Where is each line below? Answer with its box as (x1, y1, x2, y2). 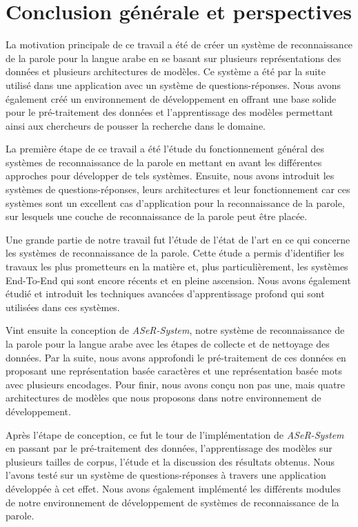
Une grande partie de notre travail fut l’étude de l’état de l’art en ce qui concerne (6, 232, 350, 246)
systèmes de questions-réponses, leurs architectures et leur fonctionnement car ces (6, 182, 350, 197)
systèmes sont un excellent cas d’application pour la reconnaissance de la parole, (6, 195, 345, 210)
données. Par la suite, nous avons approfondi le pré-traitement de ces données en (6, 350, 346, 364)
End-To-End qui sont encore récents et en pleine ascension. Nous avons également (6, 272, 351, 287)
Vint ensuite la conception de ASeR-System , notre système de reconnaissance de (6, 323, 345, 337)
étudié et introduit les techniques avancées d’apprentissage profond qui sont (6, 286, 325, 301)
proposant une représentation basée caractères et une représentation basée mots (6, 364, 342, 378)
